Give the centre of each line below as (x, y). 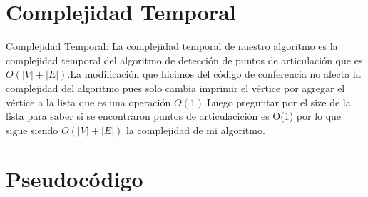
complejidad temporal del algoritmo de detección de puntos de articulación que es (184, 60)
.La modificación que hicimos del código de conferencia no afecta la (214, 74)
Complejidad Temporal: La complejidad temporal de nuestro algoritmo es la (172, 46)
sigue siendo (32, 130)
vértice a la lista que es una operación (88, 102)
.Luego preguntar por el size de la (277, 102)
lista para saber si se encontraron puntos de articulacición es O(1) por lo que (174, 116)
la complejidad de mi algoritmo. (195, 130)
